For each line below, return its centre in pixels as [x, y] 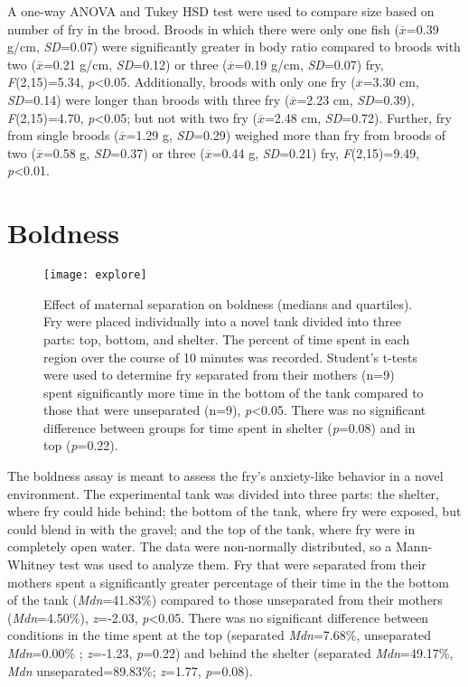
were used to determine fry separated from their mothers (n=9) [219, 375]
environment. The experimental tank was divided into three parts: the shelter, [223, 493]
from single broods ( [63, 135]
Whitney [31, 565]
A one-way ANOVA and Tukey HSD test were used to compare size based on [221, 11]
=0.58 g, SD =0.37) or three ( [124, 152]
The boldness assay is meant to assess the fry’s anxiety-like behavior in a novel [225, 476]
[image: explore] [95, 275]
